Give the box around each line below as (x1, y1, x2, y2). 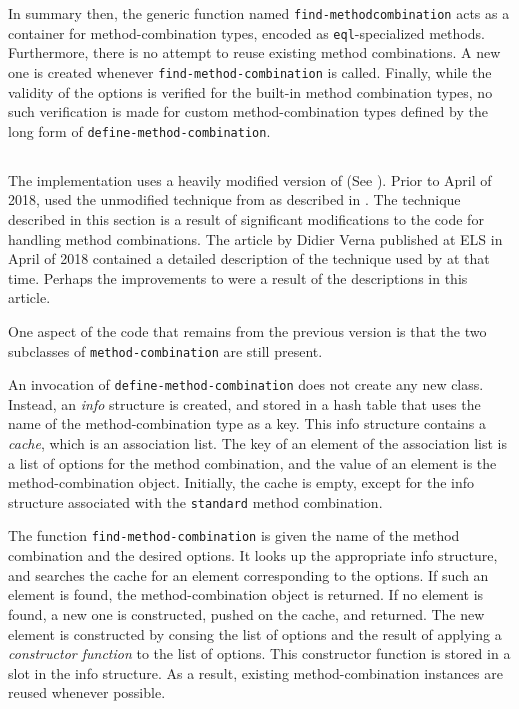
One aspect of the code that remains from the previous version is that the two (8, 320, 487, 341)
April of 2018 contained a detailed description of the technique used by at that (8, 248, 490, 269)
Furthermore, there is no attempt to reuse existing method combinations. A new (8, 42, 501, 63)
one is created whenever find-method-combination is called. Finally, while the (8, 61, 492, 82)
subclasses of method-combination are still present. (8, 340, 323, 361)
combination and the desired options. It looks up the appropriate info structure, (8, 545, 498, 566)
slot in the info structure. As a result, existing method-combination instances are (8, 662, 503, 683)
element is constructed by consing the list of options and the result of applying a (8, 623, 502, 644)
